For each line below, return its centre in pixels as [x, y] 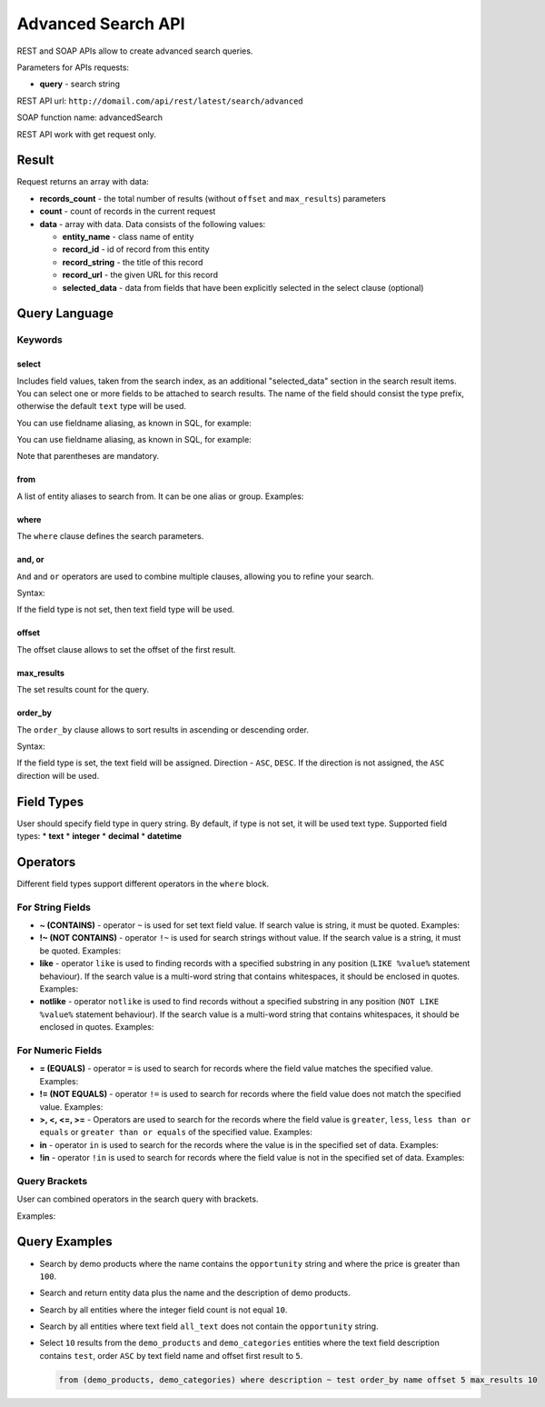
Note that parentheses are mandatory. [88, 456]
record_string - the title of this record [133, 262]
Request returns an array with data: [83, 182]
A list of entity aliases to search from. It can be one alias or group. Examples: [160, 496]
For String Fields [54, 907]
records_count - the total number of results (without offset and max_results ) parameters [213, 198]
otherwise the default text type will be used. [101, 406]
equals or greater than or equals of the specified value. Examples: [176, 1133]
